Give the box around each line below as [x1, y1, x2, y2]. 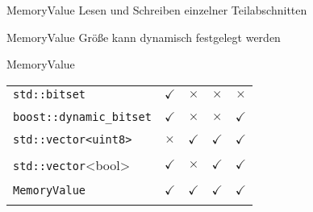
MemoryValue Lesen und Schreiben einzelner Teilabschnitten [6, 2, 307, 18]
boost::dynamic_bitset [13, 110, 152, 123]
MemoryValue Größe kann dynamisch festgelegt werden [6, 28, 281, 45]
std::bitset [13, 87, 86, 101]
